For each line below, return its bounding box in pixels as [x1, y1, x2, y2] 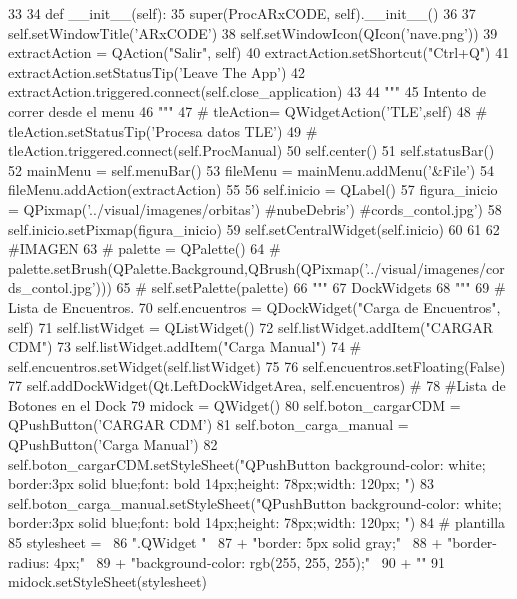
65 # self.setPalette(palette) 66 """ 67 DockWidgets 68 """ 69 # [116, 277, 506, 298]
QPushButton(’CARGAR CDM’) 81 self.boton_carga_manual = [8, 414, 409, 435]
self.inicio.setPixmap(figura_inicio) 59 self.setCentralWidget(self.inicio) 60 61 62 [8, 218, 500, 239]
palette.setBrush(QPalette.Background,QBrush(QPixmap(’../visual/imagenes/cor [8, 257, 505, 278]
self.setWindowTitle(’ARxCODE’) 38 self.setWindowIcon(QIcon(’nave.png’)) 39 [8, 22, 498, 43]
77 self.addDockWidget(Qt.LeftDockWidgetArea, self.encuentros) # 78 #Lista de [8, 375, 506, 396]
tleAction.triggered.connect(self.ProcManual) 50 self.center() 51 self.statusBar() [8, 140, 495, 161]
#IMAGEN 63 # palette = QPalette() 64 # [8, 238, 281, 259]
